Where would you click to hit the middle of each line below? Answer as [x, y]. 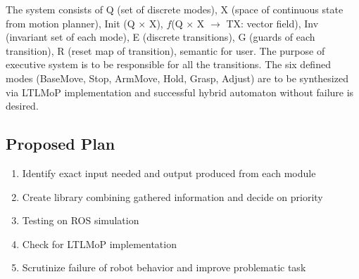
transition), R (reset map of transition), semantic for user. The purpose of [165, 50]
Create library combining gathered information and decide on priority [172, 196]
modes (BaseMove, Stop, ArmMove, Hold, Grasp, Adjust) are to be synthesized [177, 78]
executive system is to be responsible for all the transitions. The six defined [168, 64]
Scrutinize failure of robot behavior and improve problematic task [164, 267]
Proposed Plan [61, 144]
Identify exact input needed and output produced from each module [169, 173]
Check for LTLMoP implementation [99, 244]
